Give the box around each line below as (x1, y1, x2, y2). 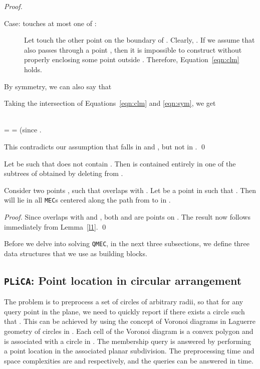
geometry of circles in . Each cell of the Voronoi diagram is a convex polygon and (4, 325, 253, 336)
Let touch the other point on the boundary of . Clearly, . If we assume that (24, 35, 255, 45)
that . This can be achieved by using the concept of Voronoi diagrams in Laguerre (4, 316, 255, 326)
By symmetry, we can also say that (4, 81, 112, 91)
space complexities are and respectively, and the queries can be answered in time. (4, 355, 253, 365)
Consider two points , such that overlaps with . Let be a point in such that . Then (4, 184, 256, 195)
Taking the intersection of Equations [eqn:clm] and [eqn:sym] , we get (4, 98, 216, 108)
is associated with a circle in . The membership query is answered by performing (4, 335, 251, 346)
